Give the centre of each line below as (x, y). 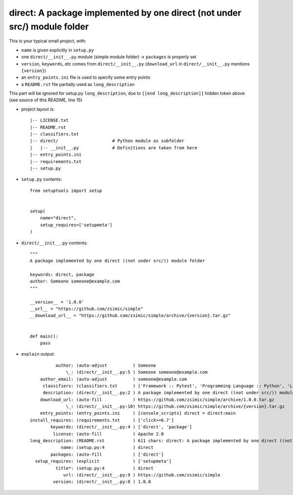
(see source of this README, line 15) (46, 100)
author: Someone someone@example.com (75, 281)
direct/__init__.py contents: (54, 243)
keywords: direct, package (62, 275)
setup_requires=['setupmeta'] (76, 225)
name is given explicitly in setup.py (58, 50)
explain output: (38, 354)
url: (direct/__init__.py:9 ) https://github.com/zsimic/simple (142, 475)
